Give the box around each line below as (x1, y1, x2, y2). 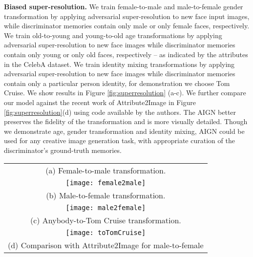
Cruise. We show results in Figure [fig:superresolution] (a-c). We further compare (4, 87, 246, 98)
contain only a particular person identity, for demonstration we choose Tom (4, 78, 230, 88)
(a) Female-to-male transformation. (45, 164, 166, 176)
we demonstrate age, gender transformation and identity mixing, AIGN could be (4, 126, 245, 136)
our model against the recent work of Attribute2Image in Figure (4, 97, 196, 107)
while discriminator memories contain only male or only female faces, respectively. (4, 21, 250, 31)
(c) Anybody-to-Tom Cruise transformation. (30, 214, 181, 226)
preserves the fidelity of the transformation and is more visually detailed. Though (4, 116, 248, 127)
